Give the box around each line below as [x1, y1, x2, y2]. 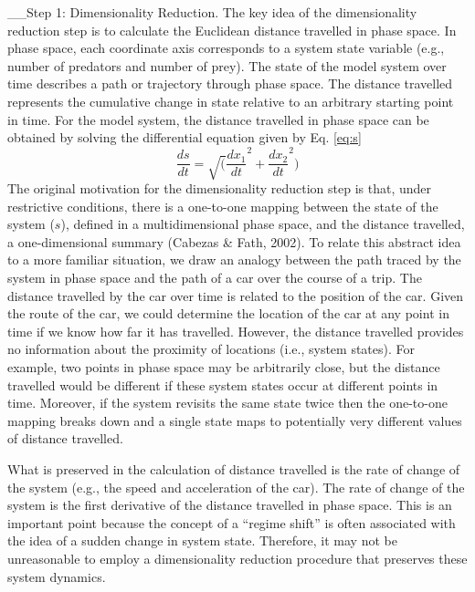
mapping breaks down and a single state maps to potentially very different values [7, 410, 462, 430]
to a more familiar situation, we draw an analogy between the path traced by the [7, 250, 461, 269]
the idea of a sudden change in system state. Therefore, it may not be [7, 531, 397, 550]
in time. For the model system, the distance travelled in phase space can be [7, 109, 429, 129]
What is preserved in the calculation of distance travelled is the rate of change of [7, 460, 460, 479]
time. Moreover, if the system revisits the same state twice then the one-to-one [7, 393, 448, 412]
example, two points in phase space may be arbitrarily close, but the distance [7, 358, 440, 377]
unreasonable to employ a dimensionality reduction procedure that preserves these [7, 548, 468, 567]
